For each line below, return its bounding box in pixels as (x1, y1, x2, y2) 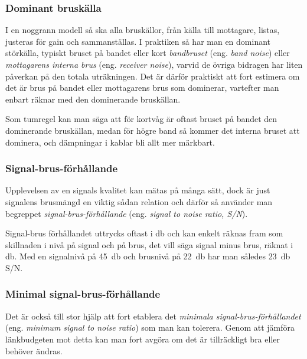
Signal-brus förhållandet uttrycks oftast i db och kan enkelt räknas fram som (5, 227, 283, 239)
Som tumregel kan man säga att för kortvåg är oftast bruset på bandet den (5, 113, 277, 125)
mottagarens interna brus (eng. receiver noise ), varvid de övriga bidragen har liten (5, 58, 303, 70)
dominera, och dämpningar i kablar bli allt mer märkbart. (5, 136, 215, 148)
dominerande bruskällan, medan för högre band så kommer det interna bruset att (5, 124, 300, 136)
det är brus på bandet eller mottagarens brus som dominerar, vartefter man (5, 81, 279, 94)
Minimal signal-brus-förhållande (5, 286, 161, 301)
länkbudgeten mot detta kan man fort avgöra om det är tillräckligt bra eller (5, 332, 280, 345)
